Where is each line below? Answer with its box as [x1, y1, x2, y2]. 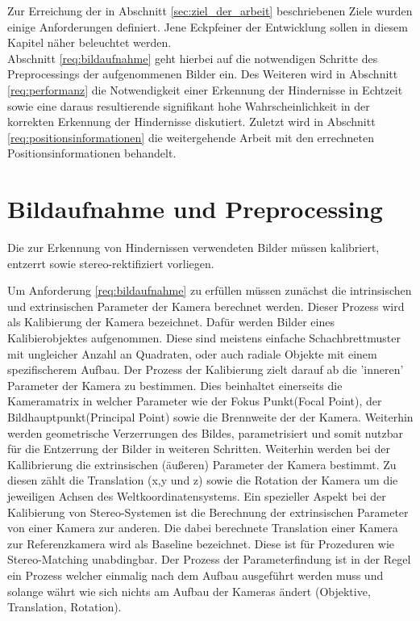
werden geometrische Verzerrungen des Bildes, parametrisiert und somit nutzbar [7, 424, 403, 441]
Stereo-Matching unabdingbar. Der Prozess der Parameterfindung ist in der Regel [7, 551, 411, 568]
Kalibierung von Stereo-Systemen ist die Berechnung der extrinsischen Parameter [7, 503, 409, 520]
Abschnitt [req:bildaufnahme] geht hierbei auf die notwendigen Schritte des [7, 49, 378, 66]
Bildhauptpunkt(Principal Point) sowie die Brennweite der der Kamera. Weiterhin [7, 409, 414, 425]
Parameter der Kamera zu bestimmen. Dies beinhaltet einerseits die [7, 376, 343, 393]
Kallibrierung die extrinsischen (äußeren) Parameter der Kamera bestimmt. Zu [7, 455, 397, 472]
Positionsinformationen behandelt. [7, 145, 177, 162]
